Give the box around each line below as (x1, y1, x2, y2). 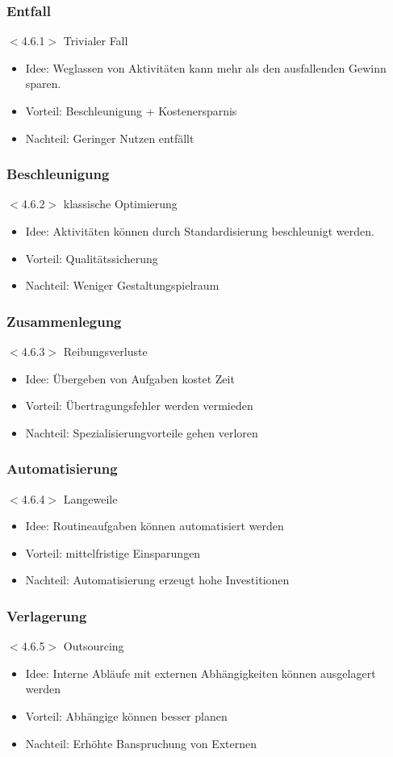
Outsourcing (63, 638, 124, 655)
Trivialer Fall (63, 32, 128, 49)
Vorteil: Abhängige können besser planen (25, 707, 228, 724)
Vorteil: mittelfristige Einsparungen (25, 544, 201, 561)
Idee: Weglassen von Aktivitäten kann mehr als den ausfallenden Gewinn (25, 59, 387, 76)
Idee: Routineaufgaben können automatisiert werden (25, 517, 284, 534)
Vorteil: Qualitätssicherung (25, 249, 158, 266)
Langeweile (63, 490, 118, 507)
